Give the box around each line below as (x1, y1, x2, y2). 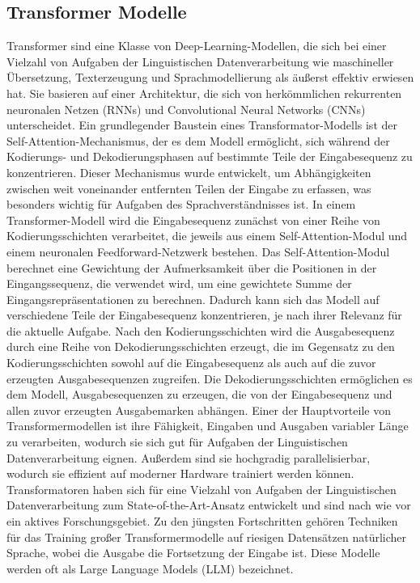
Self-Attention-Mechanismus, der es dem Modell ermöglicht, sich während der (6, 132, 390, 149)
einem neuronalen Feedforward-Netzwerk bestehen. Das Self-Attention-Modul (6, 243, 390, 260)
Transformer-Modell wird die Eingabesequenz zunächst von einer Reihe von (6, 211, 380, 228)
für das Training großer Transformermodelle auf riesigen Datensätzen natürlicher (6, 528, 407, 545)
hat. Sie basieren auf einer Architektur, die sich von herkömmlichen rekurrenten (6, 84, 402, 101)
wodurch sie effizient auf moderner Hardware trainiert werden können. (6, 465, 354, 482)
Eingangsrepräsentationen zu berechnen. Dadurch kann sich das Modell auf (6, 290, 380, 307)
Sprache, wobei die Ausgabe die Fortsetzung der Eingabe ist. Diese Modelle (6, 544, 380, 561)
